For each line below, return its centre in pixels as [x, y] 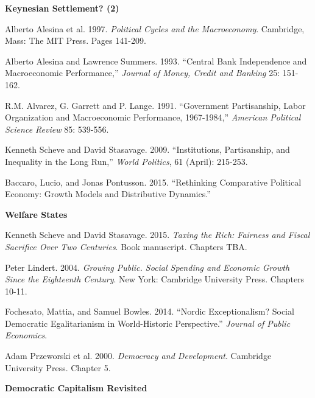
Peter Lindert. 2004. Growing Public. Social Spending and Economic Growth [147, 267]
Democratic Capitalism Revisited [76, 388]
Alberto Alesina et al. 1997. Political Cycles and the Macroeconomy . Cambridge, [155, 28]
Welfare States [36, 214]
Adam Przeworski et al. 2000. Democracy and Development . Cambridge [138, 356]
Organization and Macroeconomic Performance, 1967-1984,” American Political [153, 117]
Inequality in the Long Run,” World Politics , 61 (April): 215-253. [126, 161]
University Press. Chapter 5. [58, 367]
